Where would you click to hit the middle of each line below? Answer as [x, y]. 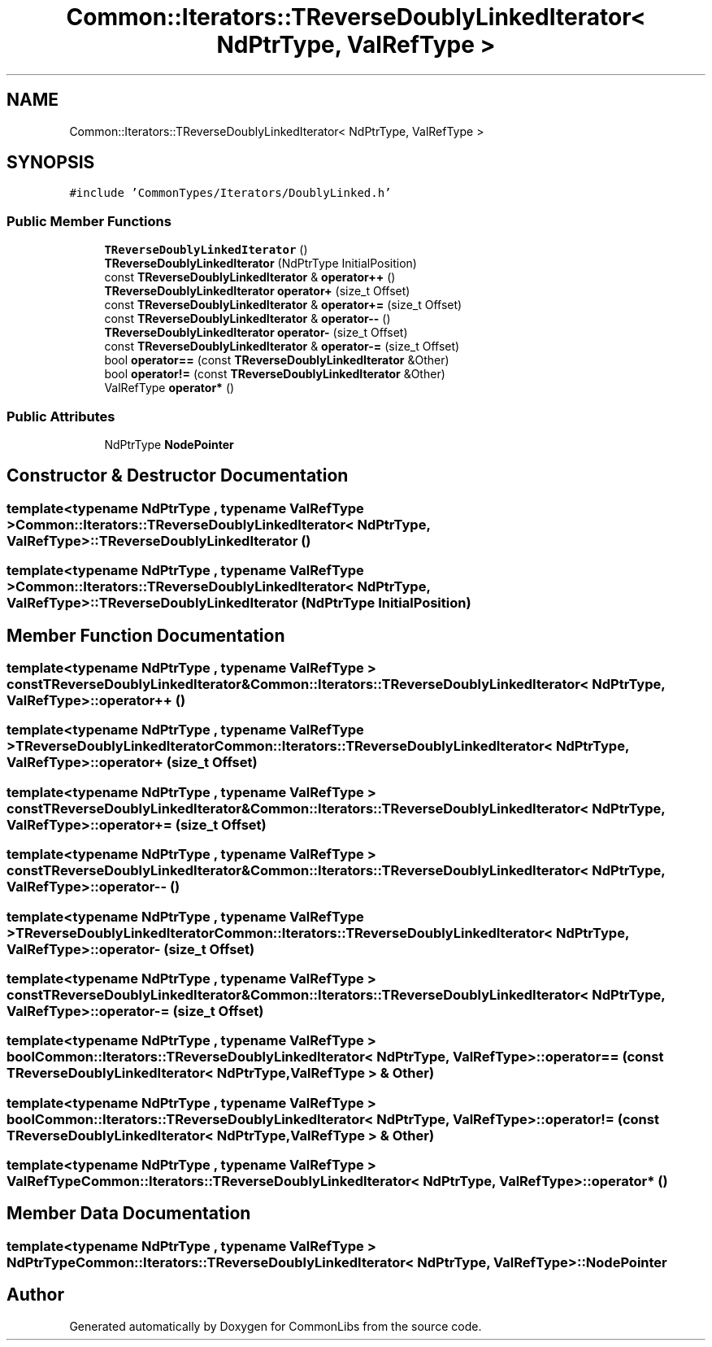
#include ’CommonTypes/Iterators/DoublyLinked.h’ [230, 193]
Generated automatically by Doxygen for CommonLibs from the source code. [276, 1326]
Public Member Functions [89, 221]
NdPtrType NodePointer [169, 444]
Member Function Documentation [146, 635]
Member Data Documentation [129, 1214]
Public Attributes [61, 416]
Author [35, 1295]
